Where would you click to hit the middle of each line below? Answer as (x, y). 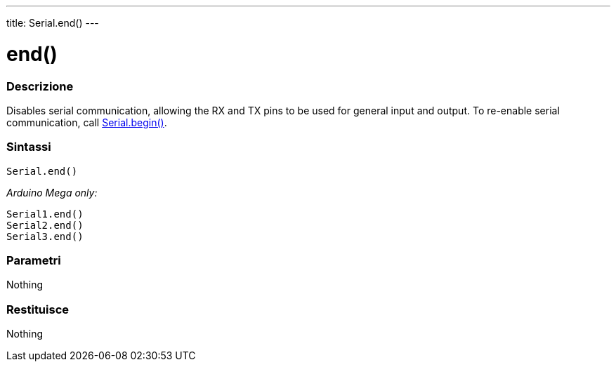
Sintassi (29, 147)
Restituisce (38, 309)
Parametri (34, 260)
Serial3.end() (45, 236)
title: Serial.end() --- (53, 23)
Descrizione (40, 86)
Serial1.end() (45, 214)
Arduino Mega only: (52, 192)
